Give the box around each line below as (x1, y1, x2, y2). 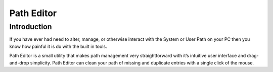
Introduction (9, 22, 52, 31)
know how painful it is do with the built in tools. (9, 43, 107, 49)
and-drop (9, 59, 29, 65)
